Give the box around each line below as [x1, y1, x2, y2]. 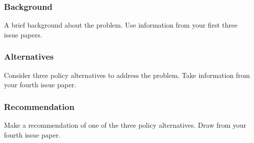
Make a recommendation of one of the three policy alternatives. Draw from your [4, 120, 247, 130]
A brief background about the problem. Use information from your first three [4, 20, 238, 30]
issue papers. [4, 29, 42, 39]
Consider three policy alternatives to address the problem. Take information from [4, 70, 250, 80]
